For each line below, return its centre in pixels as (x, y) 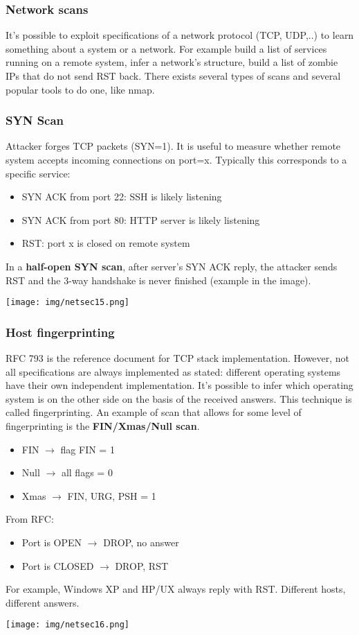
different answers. (43, 602)
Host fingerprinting (60, 332)
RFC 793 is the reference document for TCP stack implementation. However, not (178, 358)
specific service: (38, 173)
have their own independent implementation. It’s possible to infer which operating (179, 385)
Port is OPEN (52, 542)
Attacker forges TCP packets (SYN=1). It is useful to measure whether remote (173, 146)
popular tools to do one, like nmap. (80, 89)
